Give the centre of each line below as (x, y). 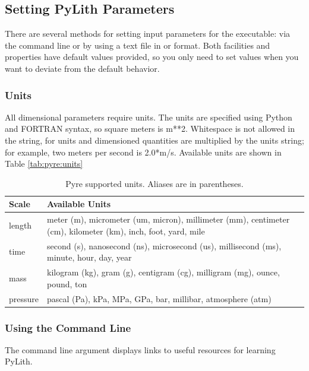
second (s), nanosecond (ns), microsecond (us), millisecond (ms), (164, 245)
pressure (24, 298)
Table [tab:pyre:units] (44, 164)
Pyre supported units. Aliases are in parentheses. (154, 183)
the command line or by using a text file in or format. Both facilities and (138, 45)
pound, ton (67, 283)
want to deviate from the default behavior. (82, 68)
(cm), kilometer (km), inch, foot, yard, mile (126, 231)
